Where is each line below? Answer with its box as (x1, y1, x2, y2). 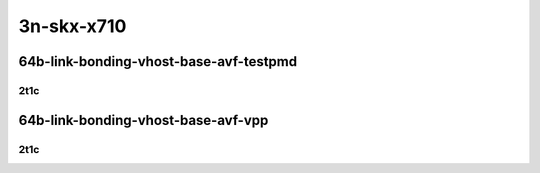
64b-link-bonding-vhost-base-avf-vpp (18, 111, 269, 129)
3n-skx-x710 (18, 15, 127, 37)
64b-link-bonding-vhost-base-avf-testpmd (18, 53, 298, 70)
